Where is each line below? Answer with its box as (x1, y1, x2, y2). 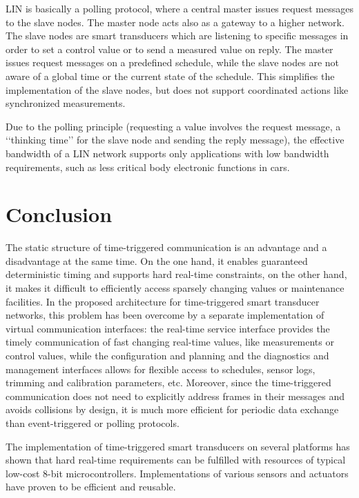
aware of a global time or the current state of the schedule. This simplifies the (6, 68, 335, 83)
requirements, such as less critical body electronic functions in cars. (6, 159, 290, 174)
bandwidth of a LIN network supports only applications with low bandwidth (6, 146, 329, 160)
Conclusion (6, 200, 113, 228)
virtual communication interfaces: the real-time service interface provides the (6, 321, 330, 335)
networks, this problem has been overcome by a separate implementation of (6, 308, 324, 322)
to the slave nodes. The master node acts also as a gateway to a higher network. (6, 14, 345, 29)
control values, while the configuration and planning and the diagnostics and (6, 348, 329, 362)
